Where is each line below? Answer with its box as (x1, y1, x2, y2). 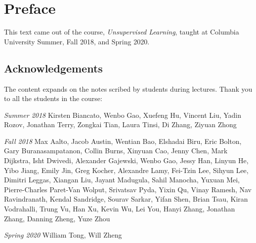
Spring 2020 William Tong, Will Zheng (4, 230, 122, 240)
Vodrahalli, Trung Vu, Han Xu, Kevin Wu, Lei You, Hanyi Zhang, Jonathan (4, 204, 235, 214)
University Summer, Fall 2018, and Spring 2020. (4, 36, 150, 46)
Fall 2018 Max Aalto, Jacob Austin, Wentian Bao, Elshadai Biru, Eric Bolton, (4, 136, 242, 146)
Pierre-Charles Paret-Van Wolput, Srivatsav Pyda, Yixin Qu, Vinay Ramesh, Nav (4, 184, 252, 194)
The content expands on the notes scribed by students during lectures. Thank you (4, 83, 253, 94)
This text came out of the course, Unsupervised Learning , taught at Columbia (4, 27, 239, 37)
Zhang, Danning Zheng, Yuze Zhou (4, 213, 110, 223)
